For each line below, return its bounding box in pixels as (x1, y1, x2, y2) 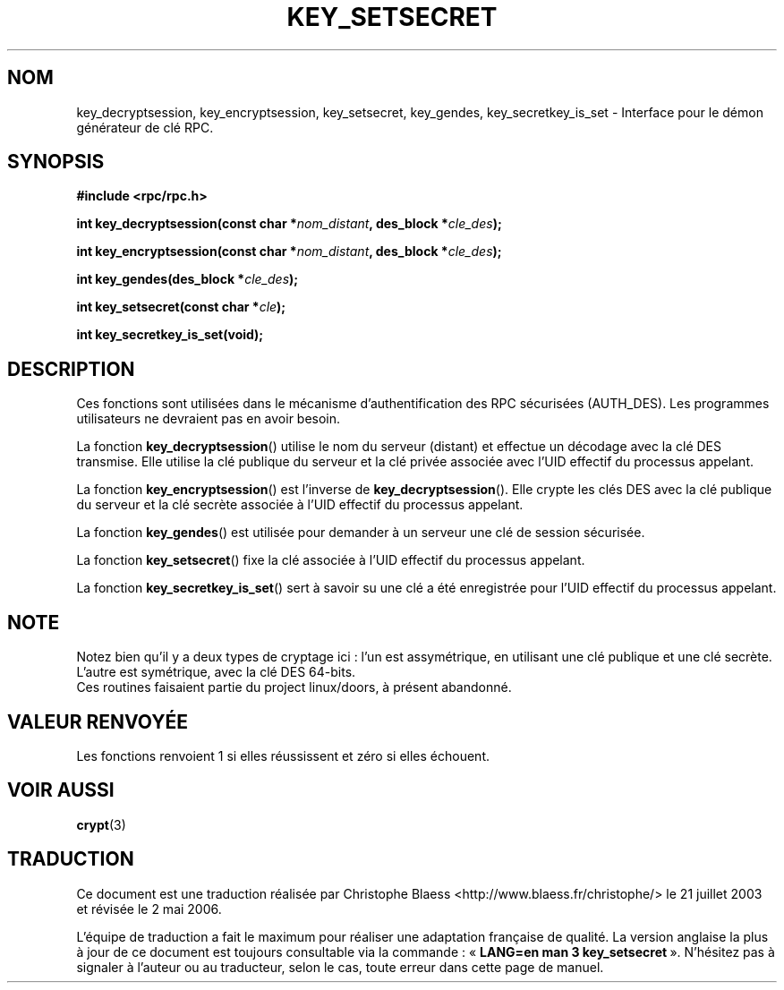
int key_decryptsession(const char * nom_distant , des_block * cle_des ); (76, 216, 502, 232)
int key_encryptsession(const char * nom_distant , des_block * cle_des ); (76, 243, 502, 260)
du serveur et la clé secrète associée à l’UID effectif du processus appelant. (76, 497, 524, 513)
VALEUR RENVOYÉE (7, 710, 188, 733)
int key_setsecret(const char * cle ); (76, 299, 286, 315)
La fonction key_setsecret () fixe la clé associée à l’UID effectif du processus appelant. (76, 552, 585, 568)
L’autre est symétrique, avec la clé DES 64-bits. (76, 664, 356, 680)
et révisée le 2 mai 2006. (76, 900, 222, 917)
